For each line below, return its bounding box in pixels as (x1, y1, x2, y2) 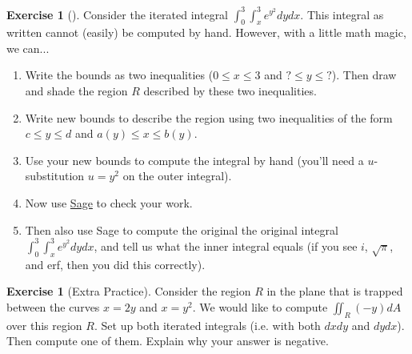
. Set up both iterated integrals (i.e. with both (94, 316, 321, 333)
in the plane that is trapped (266, 283, 403, 300)
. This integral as (300, 6, 384, 22)
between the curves (6, 298, 100, 315)
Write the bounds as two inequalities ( (25, 66, 214, 83)
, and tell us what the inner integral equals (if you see (94, 237, 358, 254)
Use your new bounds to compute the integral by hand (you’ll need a (25, 151, 364, 168)
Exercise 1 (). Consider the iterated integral (6, 6, 229, 22)
